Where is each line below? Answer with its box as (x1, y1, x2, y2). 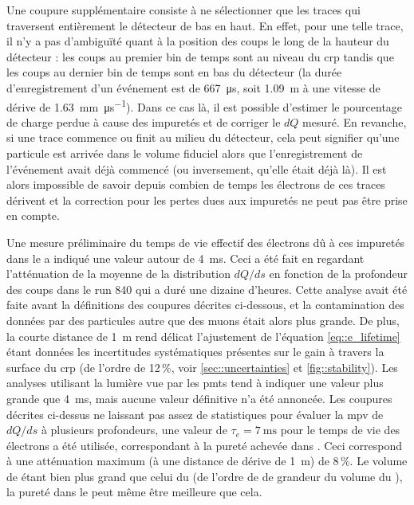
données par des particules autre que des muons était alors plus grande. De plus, (6, 311, 400, 328)
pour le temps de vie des (280, 421, 400, 438)
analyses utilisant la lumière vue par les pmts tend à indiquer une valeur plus (6, 374, 384, 391)
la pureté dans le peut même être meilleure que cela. (6, 483, 262, 500)
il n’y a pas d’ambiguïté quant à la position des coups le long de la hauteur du (6, 33, 389, 49)
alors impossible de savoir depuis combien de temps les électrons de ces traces (6, 176, 385, 193)
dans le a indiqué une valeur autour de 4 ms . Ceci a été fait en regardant (6, 249, 365, 266)
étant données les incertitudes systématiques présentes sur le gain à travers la (6, 343, 384, 360)
